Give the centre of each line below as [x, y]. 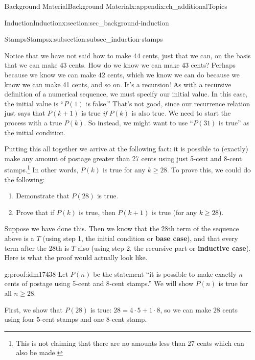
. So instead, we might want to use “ [139, 122]
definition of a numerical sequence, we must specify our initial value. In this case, [126, 94]
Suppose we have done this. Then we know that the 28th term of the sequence [122, 228]
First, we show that [34, 309]
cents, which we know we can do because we [174, 74]
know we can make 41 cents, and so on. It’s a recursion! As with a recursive [118, 84]
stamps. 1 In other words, [41, 169]
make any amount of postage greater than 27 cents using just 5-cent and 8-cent [123, 158]
